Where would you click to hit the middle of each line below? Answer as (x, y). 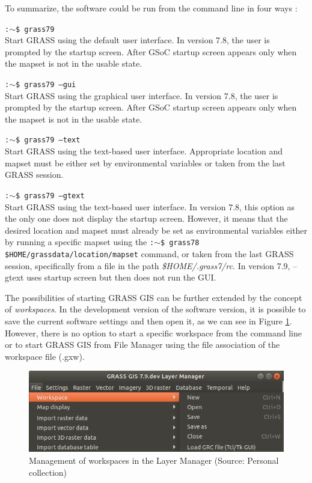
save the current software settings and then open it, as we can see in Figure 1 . (148, 321)
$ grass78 (180, 243)
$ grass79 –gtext (50, 196)
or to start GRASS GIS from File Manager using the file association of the (142, 345)
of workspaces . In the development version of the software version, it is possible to (155, 309)
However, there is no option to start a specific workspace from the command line (153, 333)
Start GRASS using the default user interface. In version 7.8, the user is (137, 40)
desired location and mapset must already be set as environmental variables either (156, 230)
